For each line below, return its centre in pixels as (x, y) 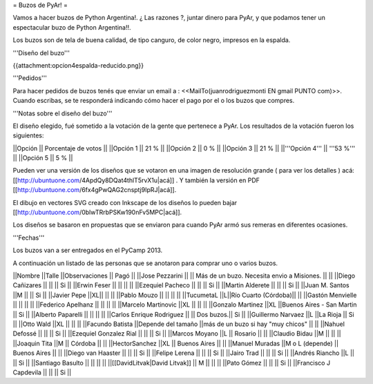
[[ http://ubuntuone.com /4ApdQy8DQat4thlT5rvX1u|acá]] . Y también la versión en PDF (136, 180)
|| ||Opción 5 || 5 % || (43, 158)
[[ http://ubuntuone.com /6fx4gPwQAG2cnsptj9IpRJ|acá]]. (95, 190)
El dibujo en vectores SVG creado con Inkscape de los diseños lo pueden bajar (125, 202)
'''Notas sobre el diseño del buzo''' (63, 113)
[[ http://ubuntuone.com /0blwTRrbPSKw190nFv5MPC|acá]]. (97, 212)
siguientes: (28, 135)
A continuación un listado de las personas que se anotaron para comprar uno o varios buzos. (145, 263)
